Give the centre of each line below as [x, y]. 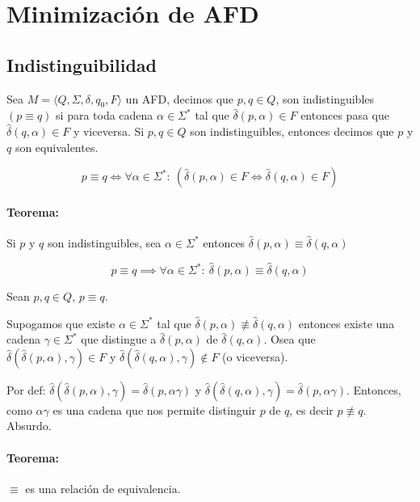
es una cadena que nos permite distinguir [154, 409]
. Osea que [290, 339]
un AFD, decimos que [180, 98]
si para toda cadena [105, 115]
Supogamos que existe [61, 323]
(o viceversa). [255, 356]
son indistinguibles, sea [105, 242]
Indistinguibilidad [82, 64]
